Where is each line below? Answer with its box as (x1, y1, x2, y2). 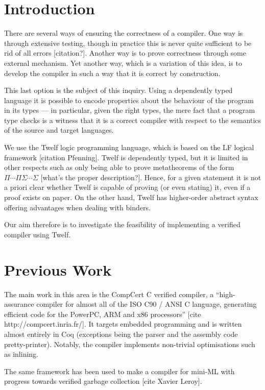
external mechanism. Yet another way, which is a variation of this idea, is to (4, 57, 242, 68)
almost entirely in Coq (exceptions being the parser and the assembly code (4, 328, 238, 339)
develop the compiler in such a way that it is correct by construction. (4, 67, 221, 78)
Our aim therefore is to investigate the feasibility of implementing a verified (4, 219, 240, 230)
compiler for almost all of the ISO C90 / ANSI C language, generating (36, 299, 257, 309)
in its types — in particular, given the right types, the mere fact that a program (4, 105, 255, 115)
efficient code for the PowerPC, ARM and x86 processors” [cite (4, 308, 201, 319)
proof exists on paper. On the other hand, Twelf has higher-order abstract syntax (4, 192, 258, 203)
